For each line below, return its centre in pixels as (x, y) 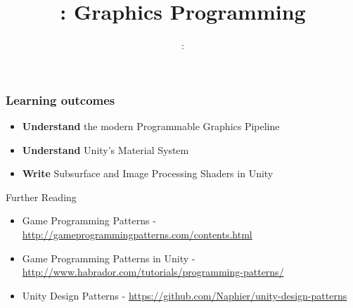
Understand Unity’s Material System (105, 149)
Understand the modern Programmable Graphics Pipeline (151, 126)
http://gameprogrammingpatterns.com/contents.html (137, 234)
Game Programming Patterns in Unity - (109, 258)
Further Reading (41, 197)
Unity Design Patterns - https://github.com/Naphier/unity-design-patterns (185, 295)
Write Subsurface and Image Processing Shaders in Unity (148, 173)
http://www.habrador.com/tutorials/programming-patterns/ (153, 272)
